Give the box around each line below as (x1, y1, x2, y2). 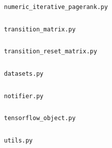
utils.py (4, 137, 33, 144)
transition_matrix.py (4, 25, 76, 33)
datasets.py (4, 70, 43, 77)
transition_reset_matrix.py (4, 48, 97, 55)
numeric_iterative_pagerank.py (4, 3, 108, 10)
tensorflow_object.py (4, 115, 76, 122)
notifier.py (4, 92, 43, 100)
